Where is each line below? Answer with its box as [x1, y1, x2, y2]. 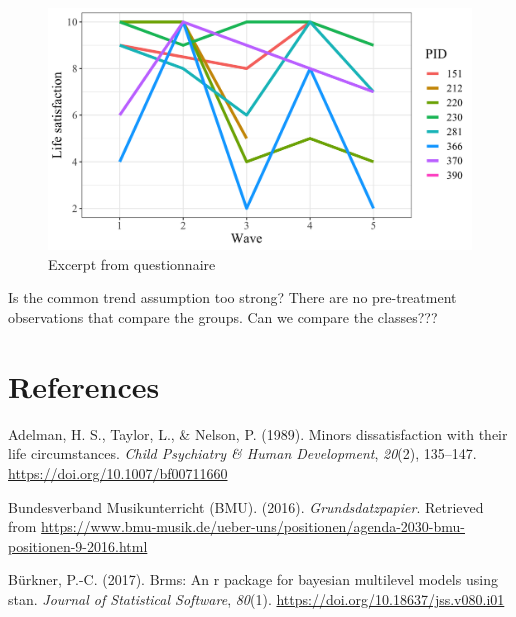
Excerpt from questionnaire [48, 253, 216, 274]
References [8, 365, 160, 406]
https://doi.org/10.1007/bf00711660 [8, 462, 228, 483]
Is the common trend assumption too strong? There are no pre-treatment [8, 287, 457, 308]
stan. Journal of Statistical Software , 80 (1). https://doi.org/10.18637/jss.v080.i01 [8, 588, 505, 609]
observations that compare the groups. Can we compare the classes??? [8, 307, 438, 327]
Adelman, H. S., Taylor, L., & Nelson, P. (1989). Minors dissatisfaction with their [8, 423, 508, 444]
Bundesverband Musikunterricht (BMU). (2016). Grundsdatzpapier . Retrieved [8, 496, 484, 517]
